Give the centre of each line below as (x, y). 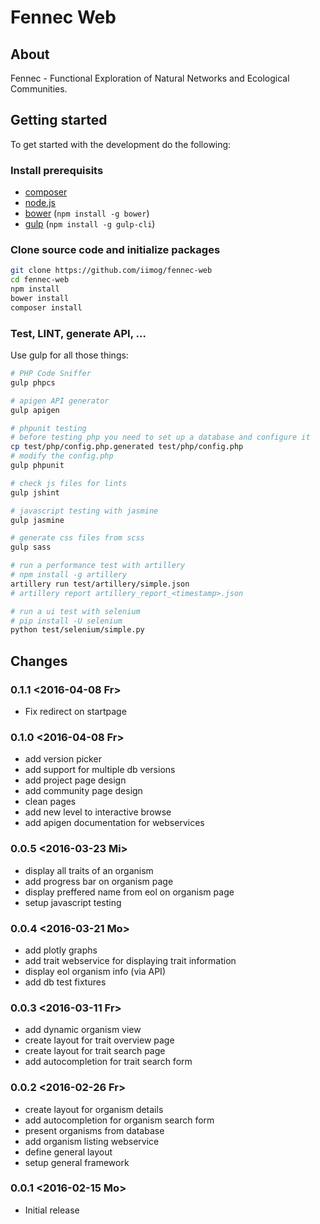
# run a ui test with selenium (75, 611)
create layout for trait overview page (99, 1040)
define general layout (68, 1152)
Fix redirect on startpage (75, 712)
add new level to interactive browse (98, 812)
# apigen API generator (60, 401)
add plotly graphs (61, 950)
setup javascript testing (73, 902)
